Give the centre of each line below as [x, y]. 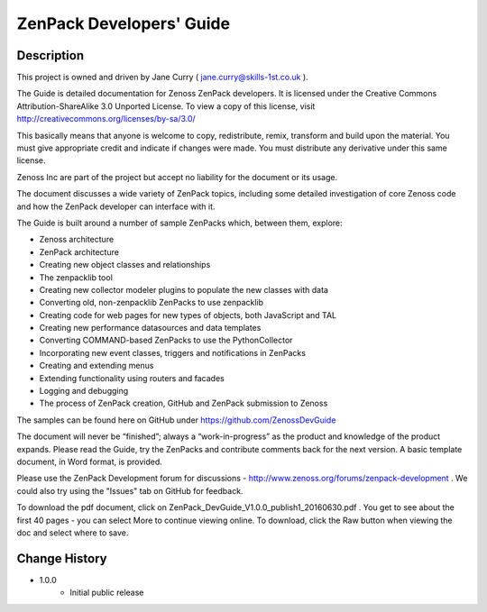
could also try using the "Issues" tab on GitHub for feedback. [130, 490]
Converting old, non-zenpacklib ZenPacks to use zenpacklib [152, 303]
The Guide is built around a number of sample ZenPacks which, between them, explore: [179, 223]
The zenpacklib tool [76, 277]
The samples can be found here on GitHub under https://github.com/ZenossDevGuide [176, 420]
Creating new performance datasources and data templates [150, 328]
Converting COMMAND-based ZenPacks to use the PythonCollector [166, 340]
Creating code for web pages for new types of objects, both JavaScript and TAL [188, 315]
